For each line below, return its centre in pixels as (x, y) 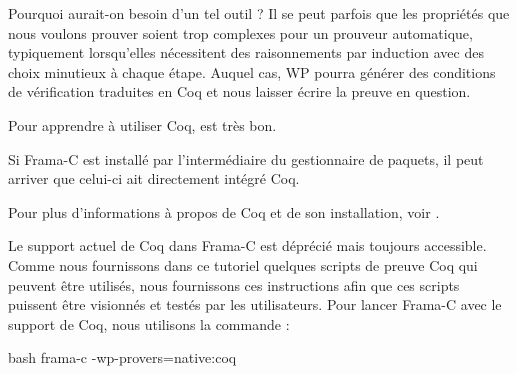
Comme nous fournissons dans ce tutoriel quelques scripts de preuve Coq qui (243, 264)
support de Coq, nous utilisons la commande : (149, 323)
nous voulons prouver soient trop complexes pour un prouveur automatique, (240, 32)
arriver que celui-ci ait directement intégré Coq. (154, 178)
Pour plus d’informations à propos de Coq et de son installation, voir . (224, 211)
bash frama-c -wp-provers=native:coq (122, 357)
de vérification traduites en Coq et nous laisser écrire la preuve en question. (239, 91)
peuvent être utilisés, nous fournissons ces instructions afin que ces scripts (234, 284)
